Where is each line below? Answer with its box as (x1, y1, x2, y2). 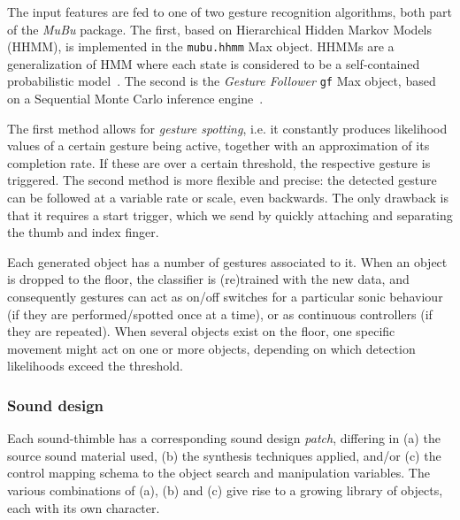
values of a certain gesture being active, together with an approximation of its (7, 136, 430, 155)
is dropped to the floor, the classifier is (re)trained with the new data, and (7, 270, 410, 288)
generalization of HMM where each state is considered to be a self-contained (7, 54, 420, 73)
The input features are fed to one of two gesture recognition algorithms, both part (7, 3, 452, 20)
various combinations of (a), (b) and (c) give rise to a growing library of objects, (7, 481, 443, 499)
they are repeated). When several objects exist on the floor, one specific (7, 322, 395, 340)
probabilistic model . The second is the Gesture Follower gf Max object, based (7, 72, 436, 90)
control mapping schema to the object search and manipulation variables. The (7, 463, 430, 482)
